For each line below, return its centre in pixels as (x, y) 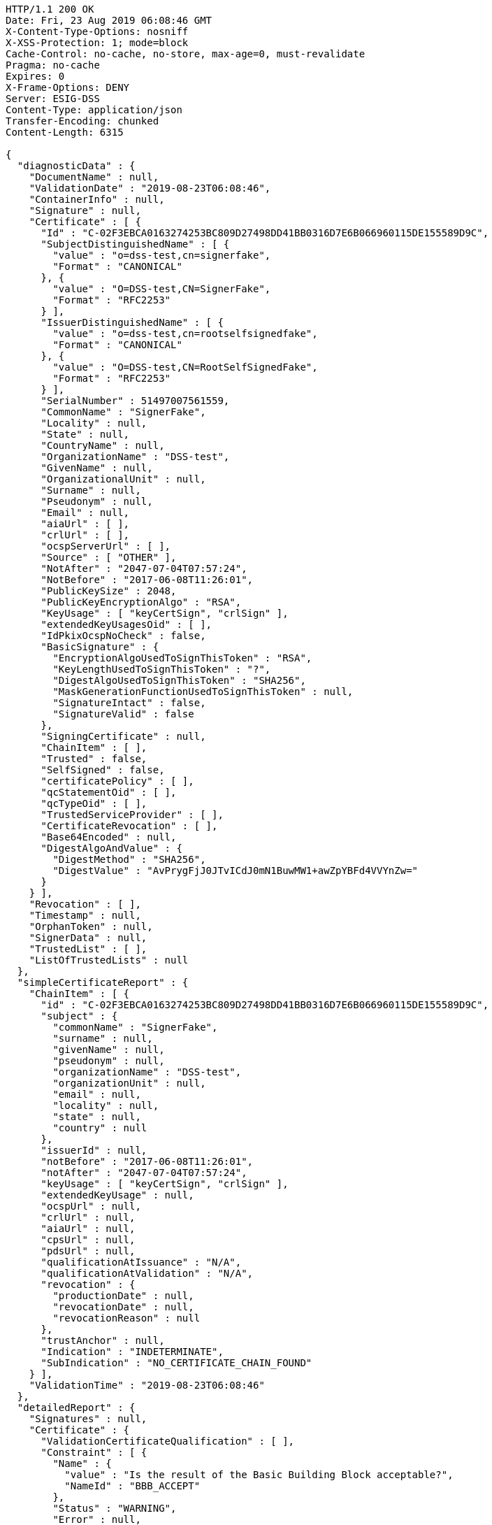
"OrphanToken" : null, (91, 926)
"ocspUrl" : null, (91, 1206)
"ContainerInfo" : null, (97, 199)
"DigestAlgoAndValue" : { (111, 848)
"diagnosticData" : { (76, 166)
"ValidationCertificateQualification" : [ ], (168, 1441)
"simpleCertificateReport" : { (103, 982)
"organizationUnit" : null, (129, 1083)
